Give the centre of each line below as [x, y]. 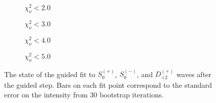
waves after [194, 74]
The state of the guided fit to [50, 74]
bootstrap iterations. [131, 95]
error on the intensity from [46, 95]
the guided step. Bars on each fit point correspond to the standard [108, 84]
